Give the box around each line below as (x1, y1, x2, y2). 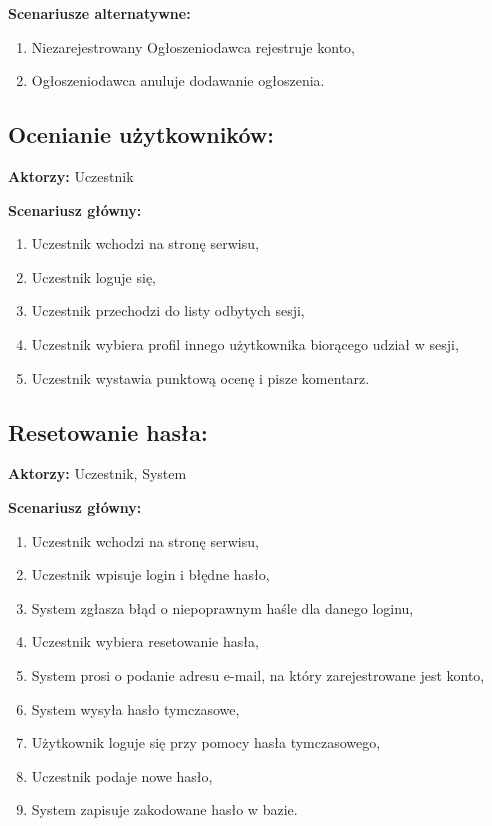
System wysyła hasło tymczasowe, (31, 698, 240, 719)
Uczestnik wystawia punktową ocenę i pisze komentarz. (31, 367, 370, 388)
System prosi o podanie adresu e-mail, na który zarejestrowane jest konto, (31, 664, 485, 685)
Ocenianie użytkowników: (8, 119, 274, 150)
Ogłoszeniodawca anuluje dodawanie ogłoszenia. (31, 70, 325, 91)
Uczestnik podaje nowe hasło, (31, 765, 213, 786)
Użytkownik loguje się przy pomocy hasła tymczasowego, (31, 732, 381, 753)
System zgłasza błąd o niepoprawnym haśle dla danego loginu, (31, 597, 414, 618)
